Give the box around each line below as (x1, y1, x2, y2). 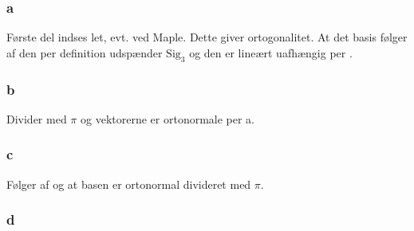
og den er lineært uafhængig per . (189, 44, 353, 61)
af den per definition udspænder (6, 44, 163, 61)
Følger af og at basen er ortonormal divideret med (6, 175, 251, 192)
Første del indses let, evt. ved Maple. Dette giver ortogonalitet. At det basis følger (6, 29, 408, 45)
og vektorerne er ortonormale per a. (81, 110, 255, 127)
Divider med (6, 110, 67, 127)
